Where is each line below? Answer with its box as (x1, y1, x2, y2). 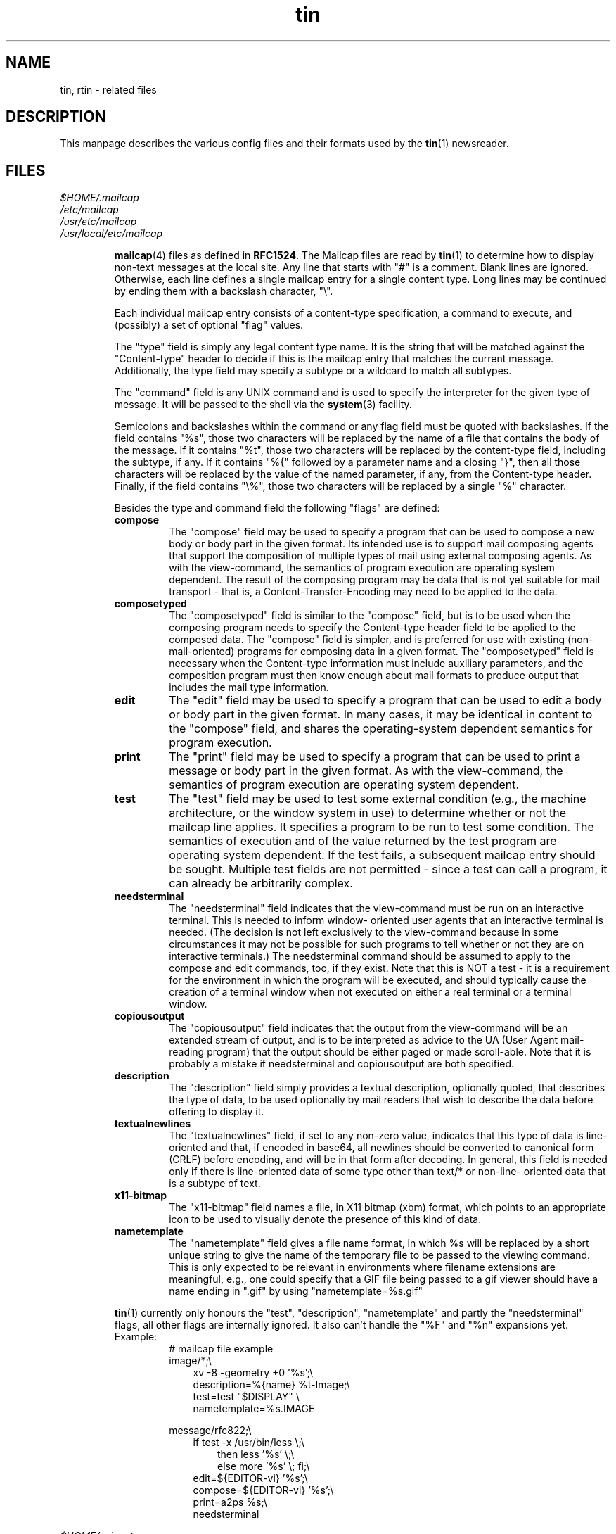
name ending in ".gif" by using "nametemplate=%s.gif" (169, 1285, 423, 1298)
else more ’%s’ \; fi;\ (217, 1460, 310, 1473)
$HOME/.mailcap (60, 191, 139, 204)
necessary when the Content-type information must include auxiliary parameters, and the (169, 657, 584, 670)
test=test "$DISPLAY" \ (193, 1390, 300, 1403)
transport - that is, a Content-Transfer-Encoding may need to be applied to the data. (169, 585, 558, 598)
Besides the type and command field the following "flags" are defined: (114, 502, 440, 514)
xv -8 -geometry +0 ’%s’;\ (193, 1367, 314, 1379)
